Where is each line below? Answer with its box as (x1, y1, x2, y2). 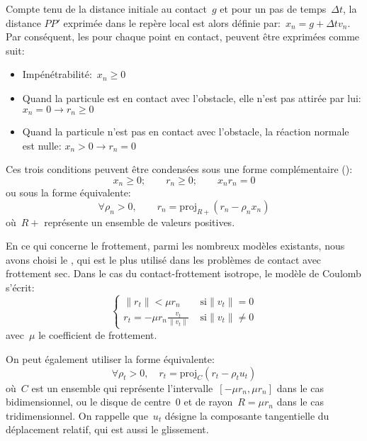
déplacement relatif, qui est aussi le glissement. (6, 422, 209, 437)
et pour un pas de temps (220, 1, 327, 16)
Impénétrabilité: (22, 67, 92, 82)
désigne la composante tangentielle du (164, 408, 329, 423)
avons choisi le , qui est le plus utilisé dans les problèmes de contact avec (6, 252, 322, 267)
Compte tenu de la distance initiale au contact (6, 1, 207, 16)
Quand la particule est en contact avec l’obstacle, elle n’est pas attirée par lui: (22, 90, 361, 105)
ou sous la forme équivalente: (6, 185, 131, 200)
